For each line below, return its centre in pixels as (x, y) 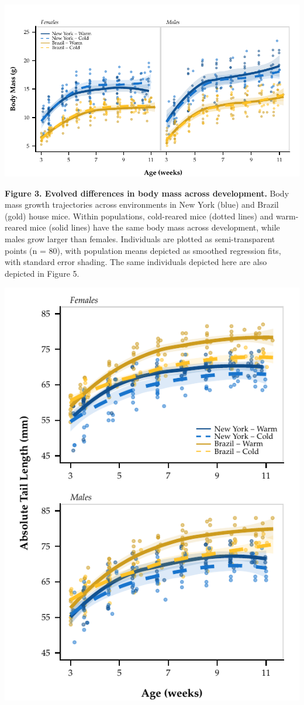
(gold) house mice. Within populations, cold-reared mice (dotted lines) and (139, 216)
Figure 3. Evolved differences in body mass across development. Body (147, 193)
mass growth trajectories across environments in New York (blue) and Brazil (142, 204)
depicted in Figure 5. (42, 273)
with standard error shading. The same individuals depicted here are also (136, 262)
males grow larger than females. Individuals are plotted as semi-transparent (140, 238)
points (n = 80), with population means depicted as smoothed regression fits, (143, 250)
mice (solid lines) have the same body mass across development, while (155, 227)
